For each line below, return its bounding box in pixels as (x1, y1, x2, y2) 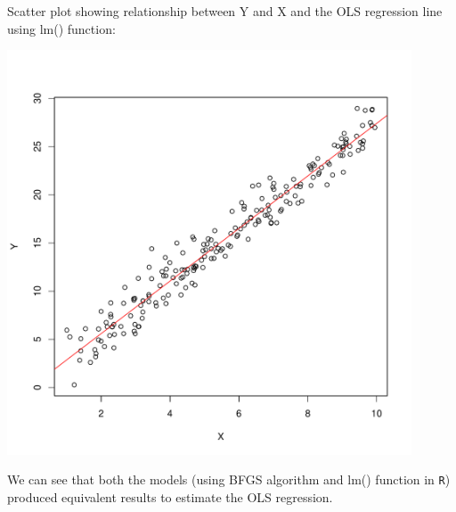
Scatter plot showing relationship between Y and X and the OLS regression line (7, 2, 443, 20)
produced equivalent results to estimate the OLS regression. (7, 487, 333, 506)
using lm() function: (7, 19, 116, 37)
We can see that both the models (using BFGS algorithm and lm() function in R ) (7, 470, 451, 489)
